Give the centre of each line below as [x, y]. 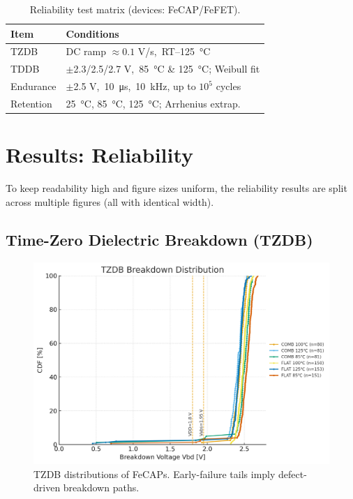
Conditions [92, 33]
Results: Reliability [100, 155]
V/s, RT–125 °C [174, 51]
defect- [293, 474]
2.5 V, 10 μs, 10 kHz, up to [135, 86]
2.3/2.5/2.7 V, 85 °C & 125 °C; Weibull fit [167, 69]
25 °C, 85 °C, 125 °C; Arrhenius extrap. [153, 103]
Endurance [33, 86]
